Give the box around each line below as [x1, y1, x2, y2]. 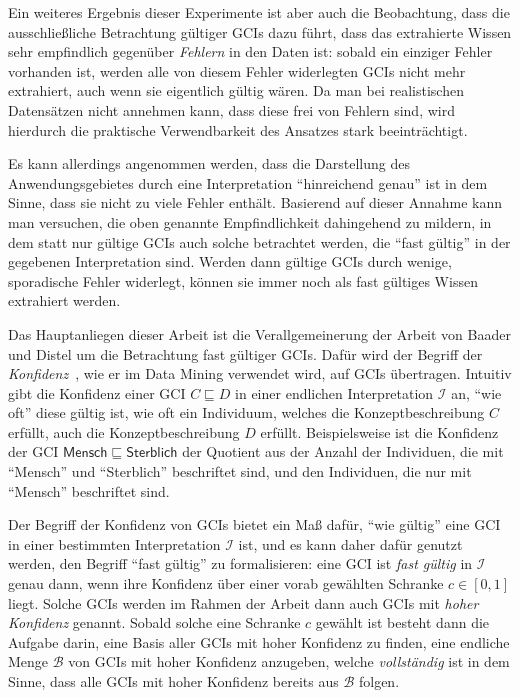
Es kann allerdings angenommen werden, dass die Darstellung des [8, 153, 410, 174]
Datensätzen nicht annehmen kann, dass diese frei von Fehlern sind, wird [8, 99, 455, 120]
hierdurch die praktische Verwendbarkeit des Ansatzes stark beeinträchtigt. [8, 119, 468, 140]
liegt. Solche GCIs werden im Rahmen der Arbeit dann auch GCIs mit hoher [8, 592, 479, 613]
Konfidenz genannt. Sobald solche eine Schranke [8, 612, 301, 633]
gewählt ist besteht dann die [315, 612, 490, 633]
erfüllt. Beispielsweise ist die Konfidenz [260, 421, 499, 442]
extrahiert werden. [8, 290, 121, 311]
